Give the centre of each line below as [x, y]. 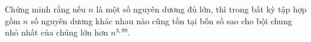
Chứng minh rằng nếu [45, 9]
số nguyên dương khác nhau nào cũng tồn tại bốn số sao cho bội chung [162, 20]
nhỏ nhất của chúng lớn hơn [56, 32]
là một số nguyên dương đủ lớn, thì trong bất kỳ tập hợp [201, 9]
